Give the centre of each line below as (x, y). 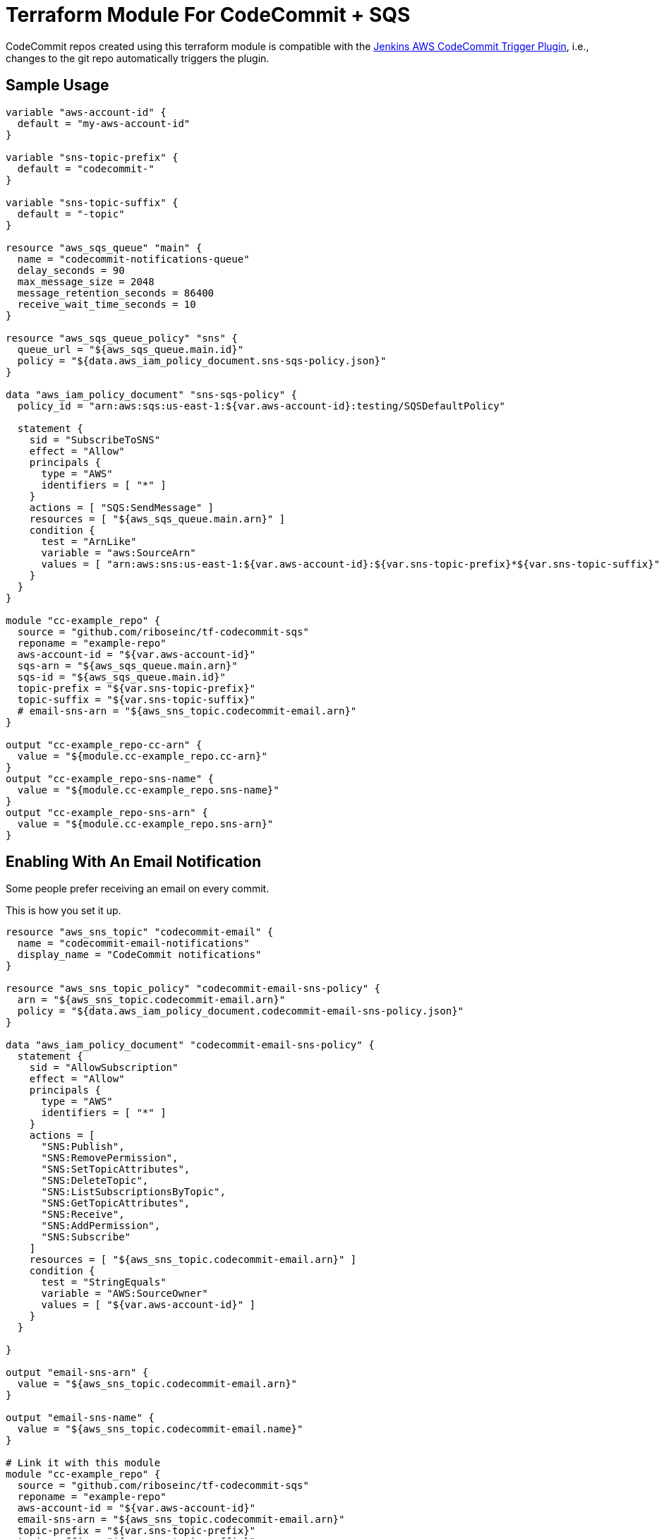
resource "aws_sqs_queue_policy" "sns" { (122, 338)
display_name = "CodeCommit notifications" (139, 955)
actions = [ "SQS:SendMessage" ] (122, 507)
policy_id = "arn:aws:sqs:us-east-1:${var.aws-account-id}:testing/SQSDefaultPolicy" (261, 406)
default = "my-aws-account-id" (104, 123)
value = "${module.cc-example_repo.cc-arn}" (142, 756)
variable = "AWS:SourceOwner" (125, 1294)
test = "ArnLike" (89, 541)
